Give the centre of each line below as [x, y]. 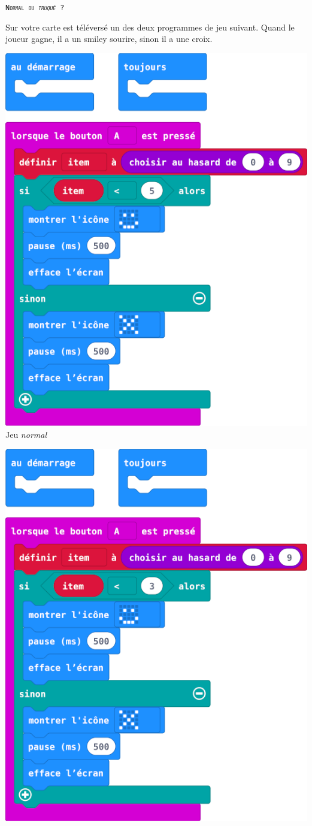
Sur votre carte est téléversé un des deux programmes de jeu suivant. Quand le [150, 27]
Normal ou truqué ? [35, 8]
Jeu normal [26, 435]
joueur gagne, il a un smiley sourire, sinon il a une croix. [109, 39]
